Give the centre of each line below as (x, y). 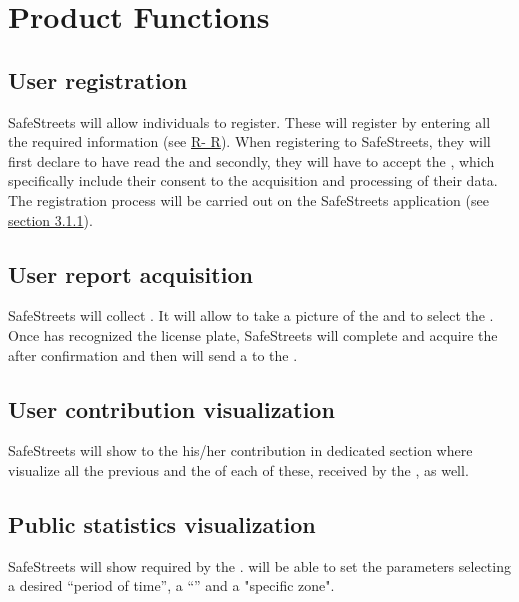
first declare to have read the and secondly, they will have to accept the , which (251, 160)
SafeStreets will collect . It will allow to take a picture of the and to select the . (251, 315)
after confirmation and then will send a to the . (153, 354)
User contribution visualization (171, 408)
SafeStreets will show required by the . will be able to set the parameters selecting (259, 565)
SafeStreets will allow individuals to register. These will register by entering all (249, 121)
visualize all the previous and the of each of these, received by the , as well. (238, 469)
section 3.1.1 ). (50, 219)
